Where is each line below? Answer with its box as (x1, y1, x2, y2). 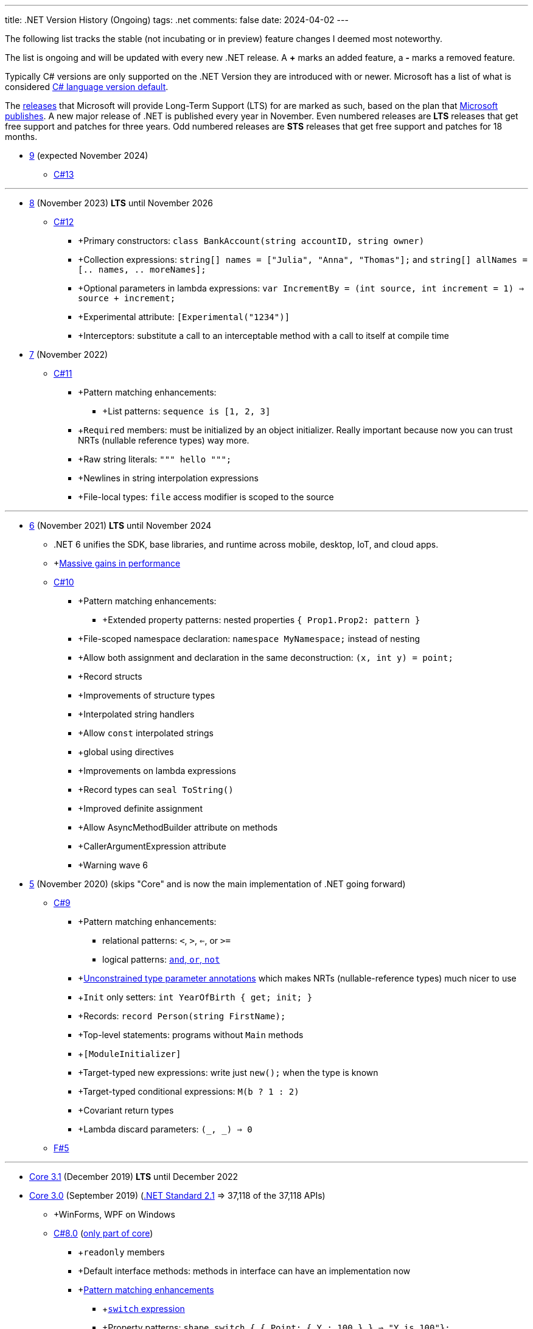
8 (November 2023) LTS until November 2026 (29, 198, 214, 208)
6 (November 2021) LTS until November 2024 (29, 520, 212, 531)
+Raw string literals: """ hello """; (78, 454, 232, 464)
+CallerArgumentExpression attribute (78, 841, 226, 851)
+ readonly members (78, 1247, 165, 1257)
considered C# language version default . (5, 82, 169, 92)
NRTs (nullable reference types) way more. (78, 435, 249, 445)
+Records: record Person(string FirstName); (78, 1011, 286, 1021)
